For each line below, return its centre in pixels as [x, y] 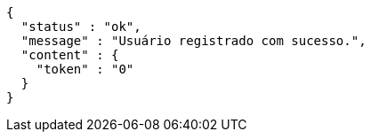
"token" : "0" [85, 69]
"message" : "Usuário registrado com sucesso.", [194, 41]
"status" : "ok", [81, 27]
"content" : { [70, 55]
